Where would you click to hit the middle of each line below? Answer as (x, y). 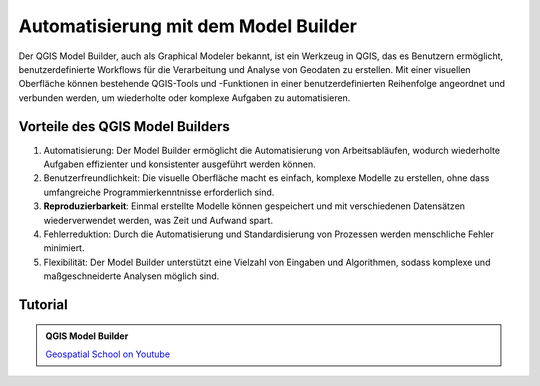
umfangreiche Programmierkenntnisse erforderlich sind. (159, 192)
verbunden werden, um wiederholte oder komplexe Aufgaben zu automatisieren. (184, 97)
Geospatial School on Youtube (107, 354)
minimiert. (64, 248)
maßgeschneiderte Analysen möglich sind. (131, 276)
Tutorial (43, 304)
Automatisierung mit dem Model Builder (187, 26)
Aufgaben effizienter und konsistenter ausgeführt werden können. (179, 164)
